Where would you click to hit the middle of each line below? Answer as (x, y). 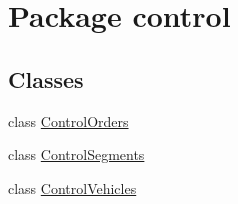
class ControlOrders (68, 120)
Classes (46, 78)
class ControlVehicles (72, 187)
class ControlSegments (76, 154)
